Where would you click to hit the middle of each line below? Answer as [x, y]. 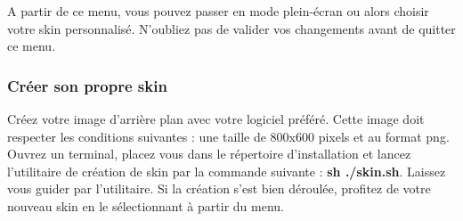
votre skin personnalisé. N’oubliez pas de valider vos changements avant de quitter [231, 28]
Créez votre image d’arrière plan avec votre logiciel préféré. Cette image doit [216, 119]
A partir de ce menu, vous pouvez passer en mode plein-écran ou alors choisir [218, 11]
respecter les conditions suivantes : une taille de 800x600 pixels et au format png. [228, 136]
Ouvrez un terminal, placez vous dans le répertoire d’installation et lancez [209, 154]
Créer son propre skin [87, 85]
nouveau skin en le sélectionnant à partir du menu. [146, 205]
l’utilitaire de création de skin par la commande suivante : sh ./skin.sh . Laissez [227, 171]
